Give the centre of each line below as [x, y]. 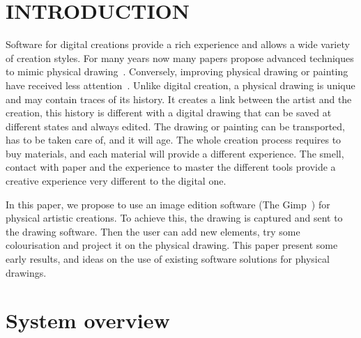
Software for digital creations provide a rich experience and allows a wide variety [178, 44]
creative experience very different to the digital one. [116, 181]
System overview [88, 320]
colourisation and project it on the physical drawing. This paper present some [172, 245]
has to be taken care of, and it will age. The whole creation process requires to [174, 140]
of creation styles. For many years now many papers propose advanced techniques [180, 57]
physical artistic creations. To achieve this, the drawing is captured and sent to [174, 218]
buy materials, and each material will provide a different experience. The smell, [175, 153]
